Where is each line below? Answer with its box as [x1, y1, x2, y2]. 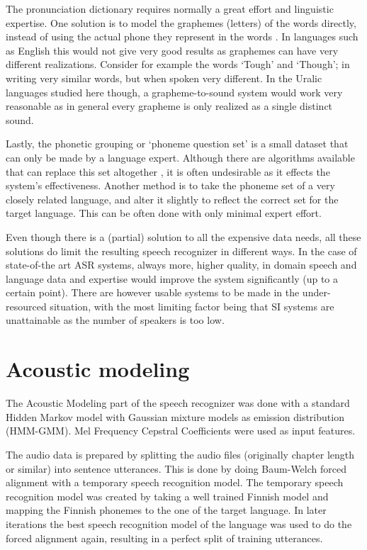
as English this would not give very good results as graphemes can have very [6, 43, 339, 57]
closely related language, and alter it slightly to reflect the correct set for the [6, 191, 339, 206]
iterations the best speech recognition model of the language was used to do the [6, 516, 352, 531]
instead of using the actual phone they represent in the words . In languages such [6, 29, 358, 44]
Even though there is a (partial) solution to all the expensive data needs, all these [6, 229, 361, 244]
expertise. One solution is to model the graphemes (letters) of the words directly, [6, 15, 356, 30]
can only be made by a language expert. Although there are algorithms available [6, 150, 355, 164]
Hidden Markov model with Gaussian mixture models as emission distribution [6, 409, 344, 424]
